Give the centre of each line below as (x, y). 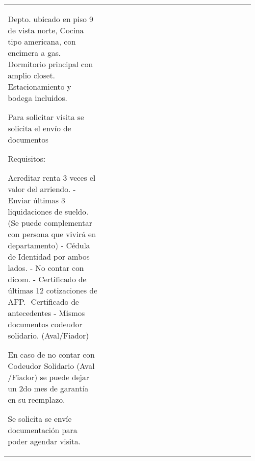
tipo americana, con (42, 41)
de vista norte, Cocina (46, 30)
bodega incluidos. (38, 98)
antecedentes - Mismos (47, 313)
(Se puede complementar (50, 223)
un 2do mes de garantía (48, 388)
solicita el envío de (39, 128)
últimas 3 (49, 200)
